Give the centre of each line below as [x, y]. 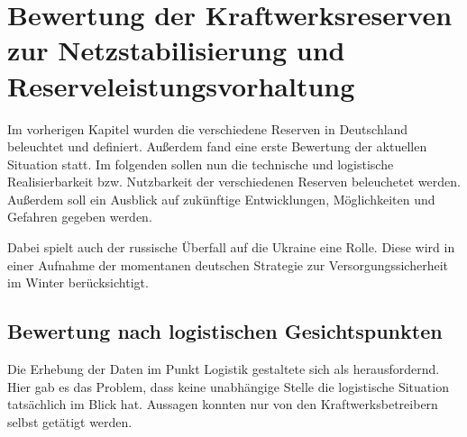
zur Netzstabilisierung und [176, 50]
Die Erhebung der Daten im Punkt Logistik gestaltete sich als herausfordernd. [224, 369]
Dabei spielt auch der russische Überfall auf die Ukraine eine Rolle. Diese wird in [231, 247]
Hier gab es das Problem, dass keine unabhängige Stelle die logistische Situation [228, 386]
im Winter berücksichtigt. [78, 282]
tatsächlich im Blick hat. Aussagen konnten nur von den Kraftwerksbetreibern [223, 404]
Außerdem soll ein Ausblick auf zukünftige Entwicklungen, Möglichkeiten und [221, 199]
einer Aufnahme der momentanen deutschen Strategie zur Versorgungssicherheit [228, 264]
